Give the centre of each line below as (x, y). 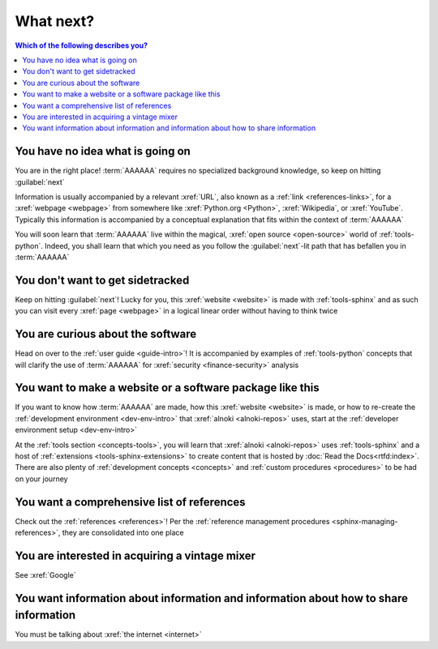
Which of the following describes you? (82, 45)
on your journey (41, 479)
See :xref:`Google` (45, 574)
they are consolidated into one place (123, 533)
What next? (55, 21)
